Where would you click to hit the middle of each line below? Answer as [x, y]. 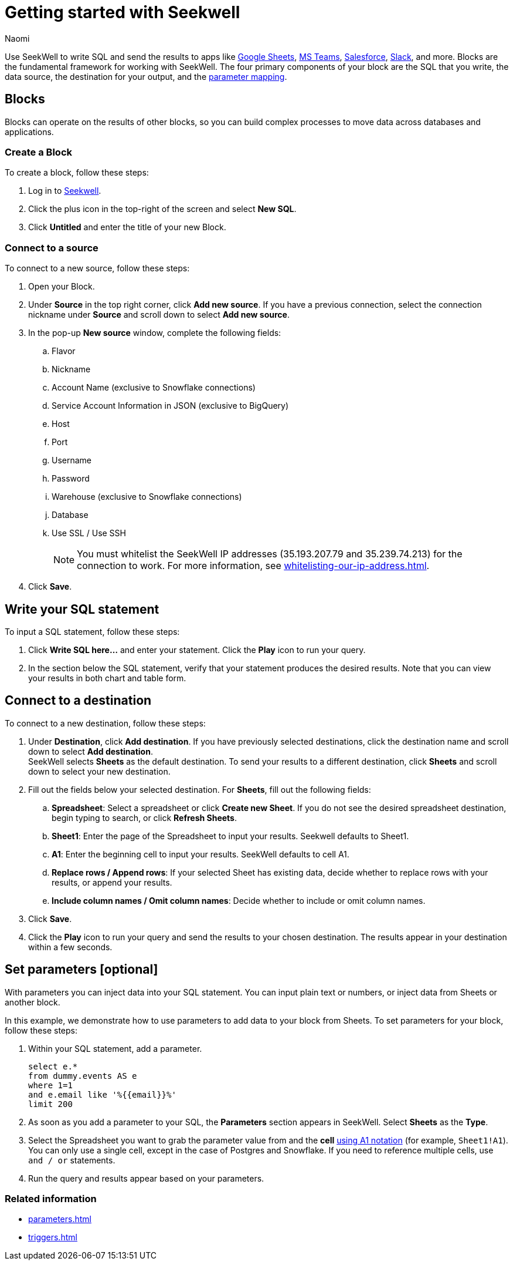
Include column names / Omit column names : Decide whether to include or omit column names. [239, 900]
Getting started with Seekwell [123, 12]
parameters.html [60, 1219]
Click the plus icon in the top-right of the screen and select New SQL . [162, 209]
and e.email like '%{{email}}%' [102, 1094]
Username [72, 460]
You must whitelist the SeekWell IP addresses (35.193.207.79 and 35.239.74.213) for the [270, 554]
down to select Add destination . [91, 751]
